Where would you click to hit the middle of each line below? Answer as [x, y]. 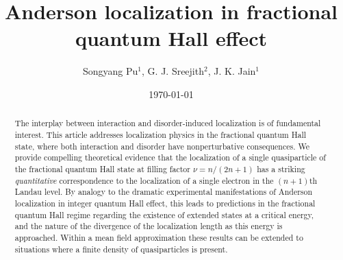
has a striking [281, 168]
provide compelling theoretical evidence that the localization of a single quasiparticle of [170, 157]
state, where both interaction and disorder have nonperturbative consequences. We [162, 146]
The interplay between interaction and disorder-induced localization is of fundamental [168, 123]
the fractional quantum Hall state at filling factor [102, 168]
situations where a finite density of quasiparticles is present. [121, 249]
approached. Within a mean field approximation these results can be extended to [159, 237]
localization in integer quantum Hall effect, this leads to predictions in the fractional [165, 203]
